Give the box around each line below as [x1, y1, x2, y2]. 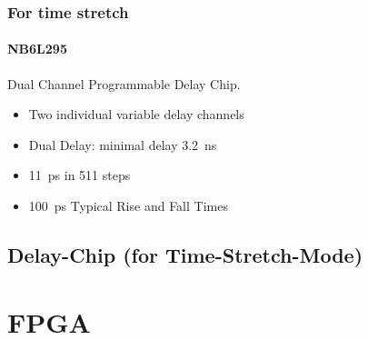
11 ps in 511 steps [28, 165, 131, 185]
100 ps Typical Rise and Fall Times [28, 196, 228, 215]
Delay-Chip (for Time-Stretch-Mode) [7, 241, 363, 268]
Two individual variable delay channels [28, 105, 244, 124]
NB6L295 [7, 39, 67, 58]
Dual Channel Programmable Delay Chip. [7, 74, 241, 93]
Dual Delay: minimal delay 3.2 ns [28, 135, 217, 154]
